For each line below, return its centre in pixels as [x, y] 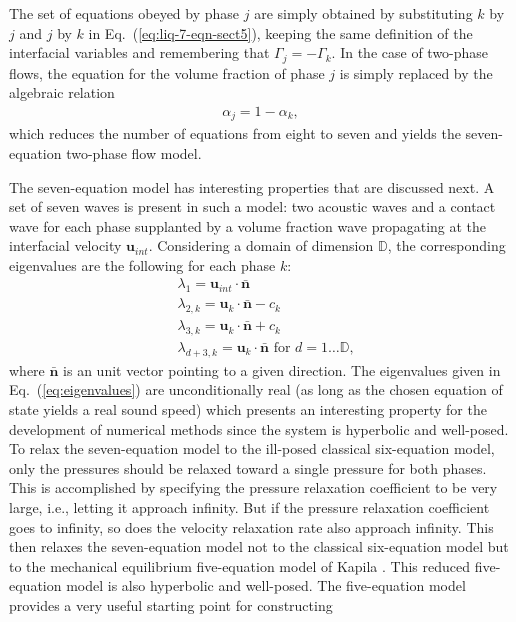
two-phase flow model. [134, 152]
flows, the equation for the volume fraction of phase [167, 72]
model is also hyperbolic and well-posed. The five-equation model [266, 585]
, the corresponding [446, 245]
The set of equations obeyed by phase [124, 13]
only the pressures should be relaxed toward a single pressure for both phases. [248, 467]
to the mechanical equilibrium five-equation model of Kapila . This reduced [240, 565]
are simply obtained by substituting [363, 13]
